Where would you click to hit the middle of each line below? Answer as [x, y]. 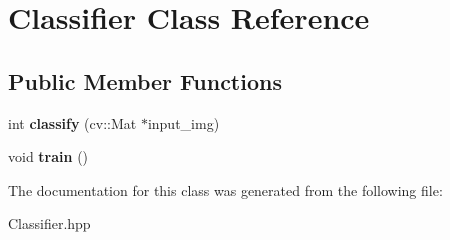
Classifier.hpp [49, 223]
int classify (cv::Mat [72, 122]
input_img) [183, 122]
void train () [48, 156]
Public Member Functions [145, 80]
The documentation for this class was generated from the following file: [225, 189]
